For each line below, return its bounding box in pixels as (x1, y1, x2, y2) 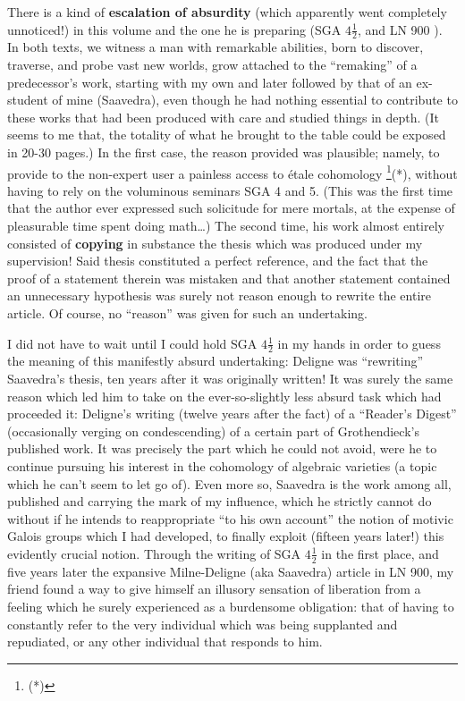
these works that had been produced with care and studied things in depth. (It (7, 107, 440, 126)
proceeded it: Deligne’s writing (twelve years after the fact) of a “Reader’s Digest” (7, 404, 457, 423)
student (7, 90, 48, 109)
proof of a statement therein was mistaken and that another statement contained (7, 268, 451, 287)
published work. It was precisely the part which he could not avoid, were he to (7, 439, 437, 458)
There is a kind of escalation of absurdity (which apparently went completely (7, 3, 447, 21)
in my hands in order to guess (277, 334, 441, 352)
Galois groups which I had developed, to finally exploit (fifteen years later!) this (7, 527, 444, 545)
